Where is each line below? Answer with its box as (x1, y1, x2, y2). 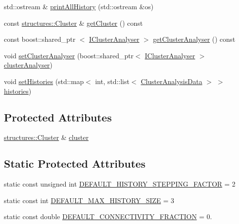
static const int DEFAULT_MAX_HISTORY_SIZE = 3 (4, 195, 174, 205)
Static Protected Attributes (4, 156, 146, 171)
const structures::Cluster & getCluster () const (4, 17, 143, 28)
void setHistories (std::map (4, 76, 84, 86)
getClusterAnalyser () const (153, 34, 236, 44)
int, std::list (95, 76, 129, 86)
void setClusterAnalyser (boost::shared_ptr (4, 50, 134, 60)
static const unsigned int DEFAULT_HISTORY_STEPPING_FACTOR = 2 (4, 179, 236, 189)
